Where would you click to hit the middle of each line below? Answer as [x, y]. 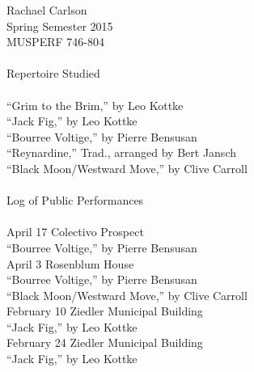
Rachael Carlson [47, 10]
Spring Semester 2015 [60, 25]
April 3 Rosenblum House [70, 263]
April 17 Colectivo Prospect [75, 232]
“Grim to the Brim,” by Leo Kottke [95, 105]
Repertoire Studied [53, 73]
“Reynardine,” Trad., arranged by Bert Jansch [121, 152]
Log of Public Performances [75, 200]
